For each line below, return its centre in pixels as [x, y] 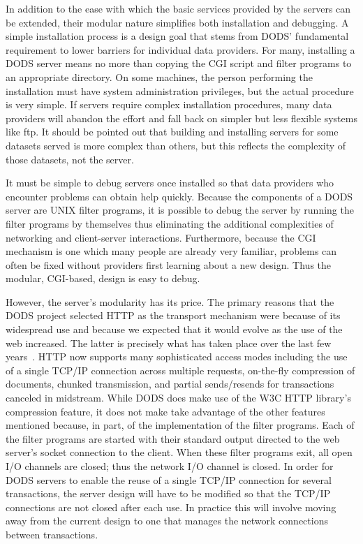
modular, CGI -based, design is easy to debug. [103, 278]
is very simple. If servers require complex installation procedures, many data [169, 104]
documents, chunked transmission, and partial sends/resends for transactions [170, 384]
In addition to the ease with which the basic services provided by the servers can [178, 8]
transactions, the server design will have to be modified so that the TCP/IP [168, 493]
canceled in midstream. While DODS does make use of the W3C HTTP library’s [178, 398]
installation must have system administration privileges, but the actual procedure [180, 90]
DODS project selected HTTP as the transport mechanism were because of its [173, 315]
